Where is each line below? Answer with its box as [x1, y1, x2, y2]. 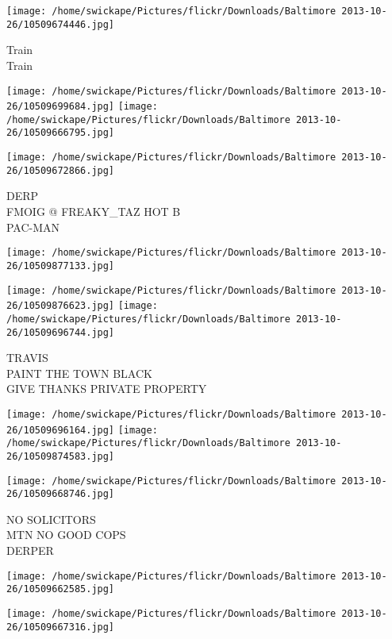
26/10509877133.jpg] [6, 260, 115, 271]
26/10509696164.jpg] [6, 424, 115, 436]
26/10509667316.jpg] [6, 621, 115, 633]
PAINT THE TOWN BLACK [6, 364, 152, 381]
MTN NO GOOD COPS [6, 526, 126, 543]
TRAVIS [6, 349, 48, 366]
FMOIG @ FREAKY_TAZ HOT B [6, 203, 181, 220]
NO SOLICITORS [6, 510, 96, 527]
